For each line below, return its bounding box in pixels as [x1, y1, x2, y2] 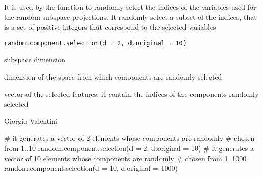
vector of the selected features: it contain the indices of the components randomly [4, 88, 259, 99]
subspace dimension [4, 54, 66, 65]
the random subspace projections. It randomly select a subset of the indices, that [4, 11, 257, 22]
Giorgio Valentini [4, 115, 58, 126]
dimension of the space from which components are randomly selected [4, 71, 222, 82]
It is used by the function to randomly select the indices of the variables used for [4, 2, 256, 12]
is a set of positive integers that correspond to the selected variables [4, 21, 216, 32]
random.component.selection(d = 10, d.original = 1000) [4, 163, 178, 173]
